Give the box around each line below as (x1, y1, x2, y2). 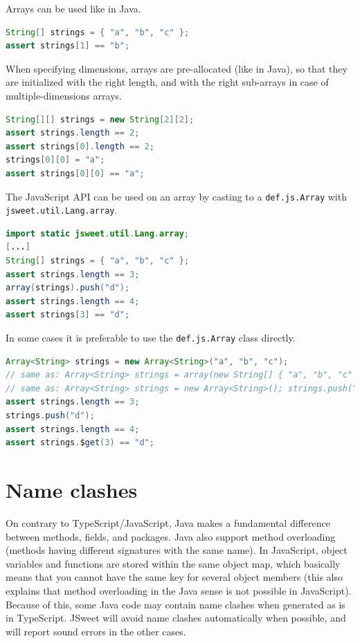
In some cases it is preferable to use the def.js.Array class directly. (6, 330, 296, 344)
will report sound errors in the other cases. (6, 624, 186, 638)
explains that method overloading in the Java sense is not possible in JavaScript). (6, 583, 352, 597)
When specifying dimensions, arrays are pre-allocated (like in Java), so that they (6, 61, 348, 75)
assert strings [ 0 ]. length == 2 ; (6, 141, 154, 151)
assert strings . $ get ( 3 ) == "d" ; (6, 438, 154, 448)
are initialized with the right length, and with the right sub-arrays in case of (6, 75, 329, 89)
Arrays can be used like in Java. (6, 1, 141, 15)
